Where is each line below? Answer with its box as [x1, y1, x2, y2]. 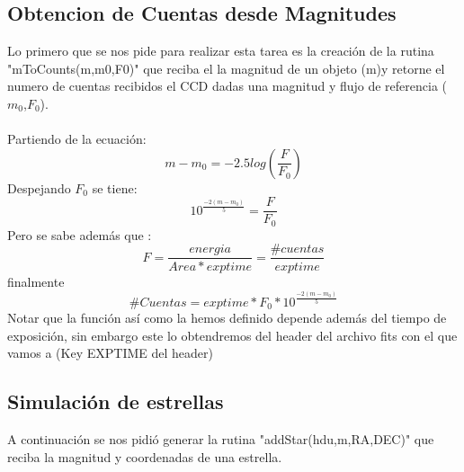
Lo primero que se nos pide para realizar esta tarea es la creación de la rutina [7, 41, 434, 60]
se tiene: [92, 178, 138, 197]
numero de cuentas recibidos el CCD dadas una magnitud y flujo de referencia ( [7, 76, 448, 95]
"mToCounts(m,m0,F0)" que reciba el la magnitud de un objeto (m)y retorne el [7, 58, 445, 77]
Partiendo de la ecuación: [7, 129, 147, 148]
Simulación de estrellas [7, 387, 224, 415]
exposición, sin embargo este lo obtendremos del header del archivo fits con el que [7, 325, 458, 344]
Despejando [7, 178, 71, 197]
